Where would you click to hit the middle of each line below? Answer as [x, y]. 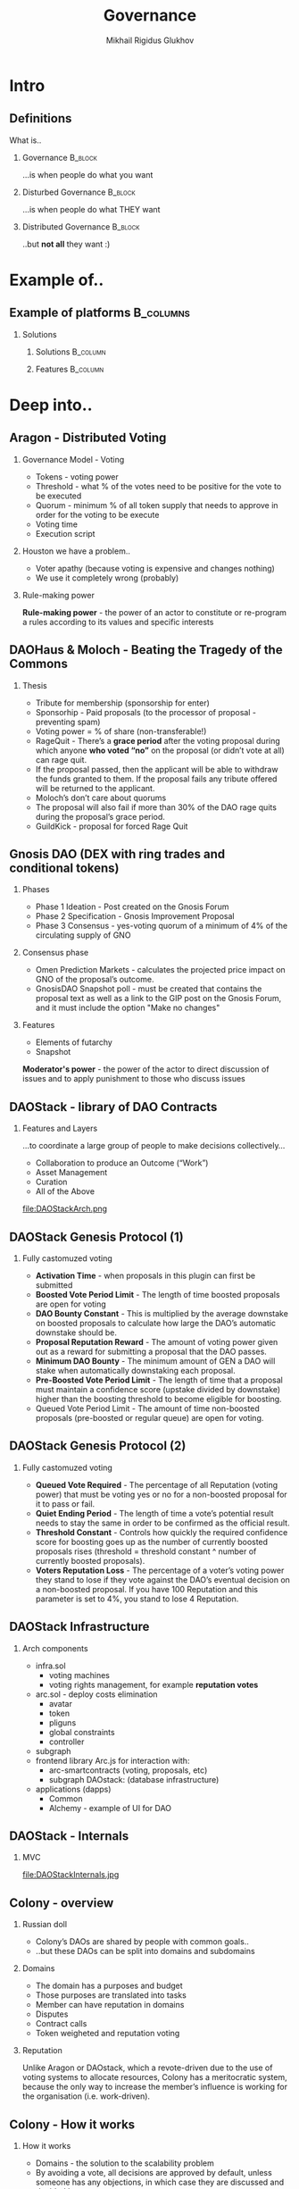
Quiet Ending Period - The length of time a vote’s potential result [154, 1513]
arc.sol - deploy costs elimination [96, 1694]
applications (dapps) [73, 1789]
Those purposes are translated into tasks [111, 1995]
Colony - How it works [72, 2124]
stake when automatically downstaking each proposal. [136, 1370]
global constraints [82, 1732]
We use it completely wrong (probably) [107, 578]
